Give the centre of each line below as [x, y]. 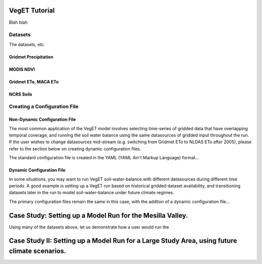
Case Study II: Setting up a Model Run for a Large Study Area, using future [123, 241]
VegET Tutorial [32, 10]
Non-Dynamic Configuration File [42, 119]
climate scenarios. [38, 251]
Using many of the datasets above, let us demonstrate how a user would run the [89, 227]
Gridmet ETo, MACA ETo [34, 82]
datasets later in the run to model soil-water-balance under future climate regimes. [91, 193]
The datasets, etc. [27, 44]
